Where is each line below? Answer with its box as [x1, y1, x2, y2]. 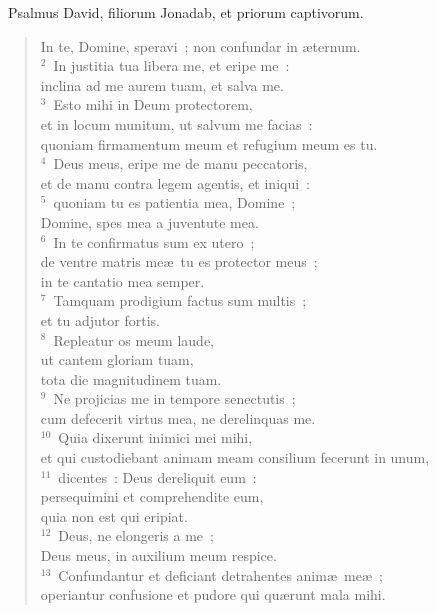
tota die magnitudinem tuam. [40, 368, 222, 389]
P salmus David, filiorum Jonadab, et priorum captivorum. [8, 2, 364, 22]
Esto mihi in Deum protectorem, [53, 94, 253, 115]
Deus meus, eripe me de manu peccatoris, [53, 153, 308, 174]
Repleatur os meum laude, [53, 329, 215, 350]
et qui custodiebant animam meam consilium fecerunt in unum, [40, 447, 430, 468]
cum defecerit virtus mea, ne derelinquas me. [40, 407, 316, 428]
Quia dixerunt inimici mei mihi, [58, 427, 253, 448]
